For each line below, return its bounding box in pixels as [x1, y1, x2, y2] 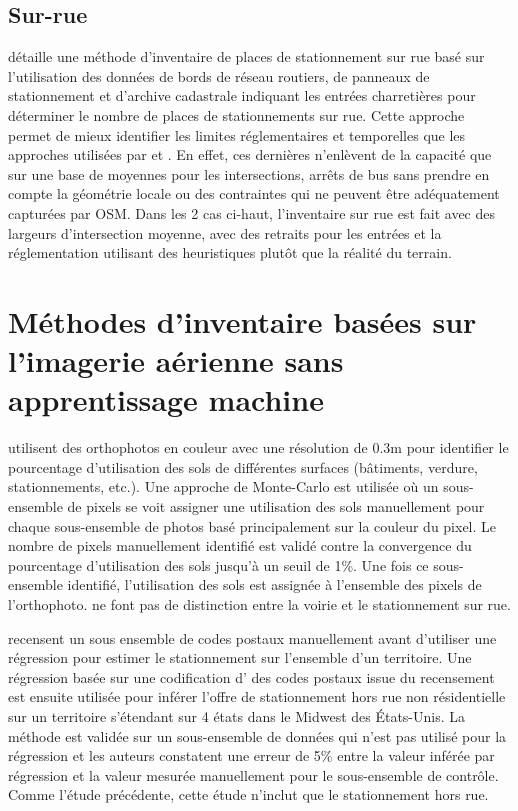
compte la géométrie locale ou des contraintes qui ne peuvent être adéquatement [8, 183, 500, 204]
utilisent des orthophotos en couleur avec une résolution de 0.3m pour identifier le [8, 437, 509, 458]
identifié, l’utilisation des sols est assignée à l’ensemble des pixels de [67, 574, 482, 595]
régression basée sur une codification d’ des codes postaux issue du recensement [8, 666, 495, 687]
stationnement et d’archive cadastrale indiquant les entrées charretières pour [8, 85, 476, 106]
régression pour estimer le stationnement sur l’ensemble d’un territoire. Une [8, 647, 472, 668]
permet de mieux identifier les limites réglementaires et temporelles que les [8, 124, 466, 145]
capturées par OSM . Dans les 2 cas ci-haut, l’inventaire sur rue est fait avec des [8, 202, 495, 223]
